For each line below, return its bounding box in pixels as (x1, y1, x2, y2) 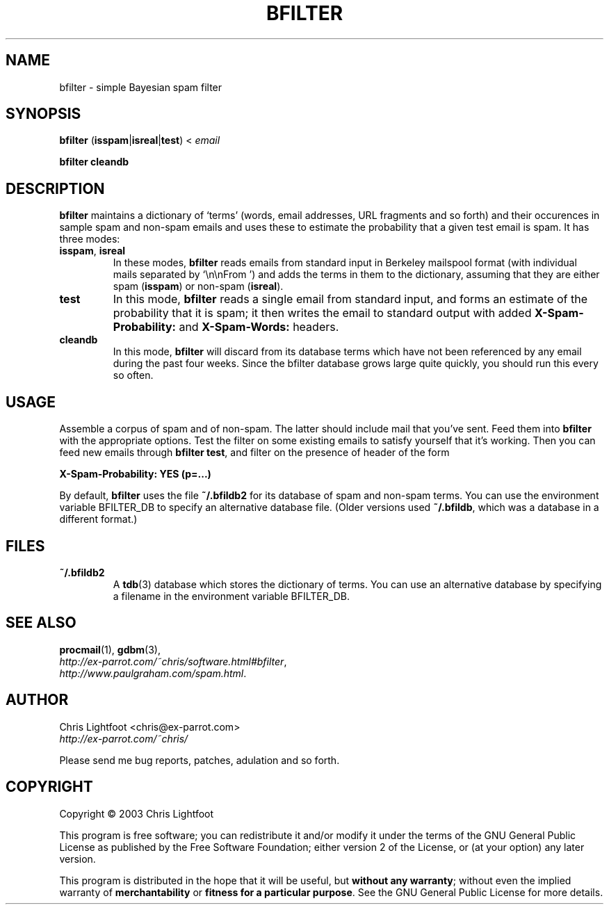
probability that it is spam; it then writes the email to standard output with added (113, 306, 532, 320)
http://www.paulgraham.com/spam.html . (59, 667, 247, 679)
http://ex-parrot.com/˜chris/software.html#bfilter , (59, 655, 287, 667)
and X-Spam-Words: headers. (179, 320, 339, 334)
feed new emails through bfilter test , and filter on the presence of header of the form (59, 446, 450, 459)
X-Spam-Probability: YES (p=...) (59, 468, 211, 480)
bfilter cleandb (59, 156, 129, 168)
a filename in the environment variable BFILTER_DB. (113, 590, 350, 602)
